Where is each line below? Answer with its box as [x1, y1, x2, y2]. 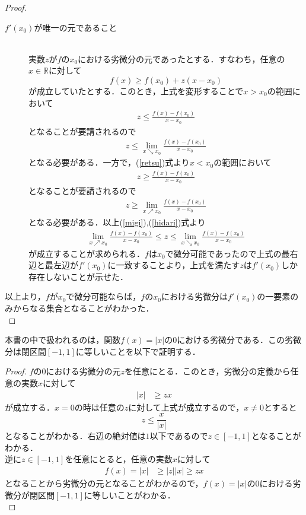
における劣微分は [161, 290, 228, 303]
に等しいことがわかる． [84, 488, 176, 501]
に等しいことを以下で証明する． [75, 345, 200, 357]
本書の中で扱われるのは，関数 [5, 333, 121, 346]
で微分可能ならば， [66, 290, 141, 303]
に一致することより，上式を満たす [107, 259, 240, 271]
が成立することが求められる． [28, 247, 145, 259]
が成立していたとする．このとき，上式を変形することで [28, 84, 244, 97]
